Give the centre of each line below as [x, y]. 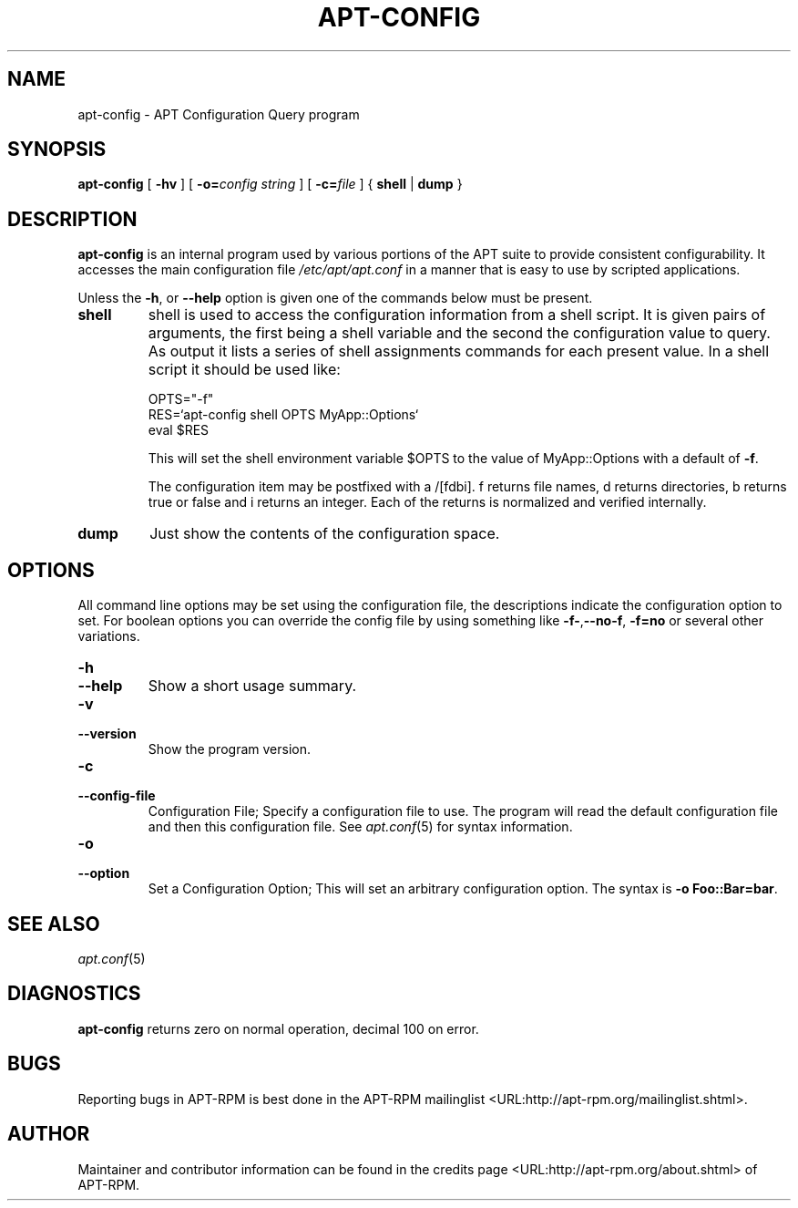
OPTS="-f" [181, 399]
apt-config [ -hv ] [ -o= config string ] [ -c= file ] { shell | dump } [270, 184]
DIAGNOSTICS [74, 994]
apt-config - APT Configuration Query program [219, 114]
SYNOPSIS [57, 150]
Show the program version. [229, 749]
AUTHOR [49, 1134]
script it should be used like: [244, 370]
